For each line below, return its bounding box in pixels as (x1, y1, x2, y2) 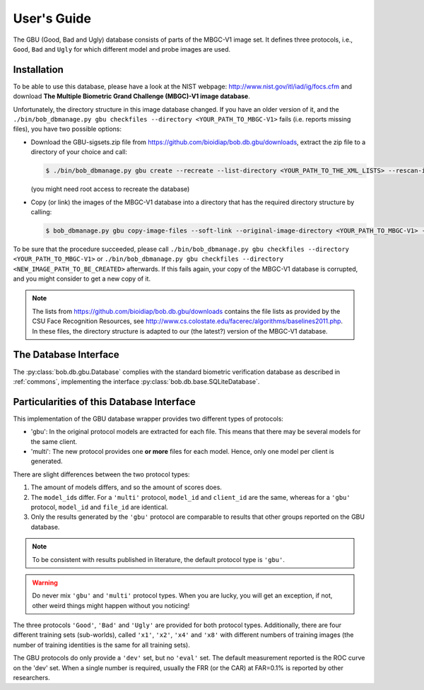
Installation (13, 64, 64, 76)
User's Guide (13, 11, 92, 26)
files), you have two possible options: (13, 124, 122, 134)
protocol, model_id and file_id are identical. (30, 503, 169, 511)
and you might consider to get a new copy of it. (13, 274, 151, 283)
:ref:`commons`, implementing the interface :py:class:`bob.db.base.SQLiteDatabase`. (13, 377, 260, 385)
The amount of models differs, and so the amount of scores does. (30, 483, 223, 491)
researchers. (13, 674, 50, 682)
